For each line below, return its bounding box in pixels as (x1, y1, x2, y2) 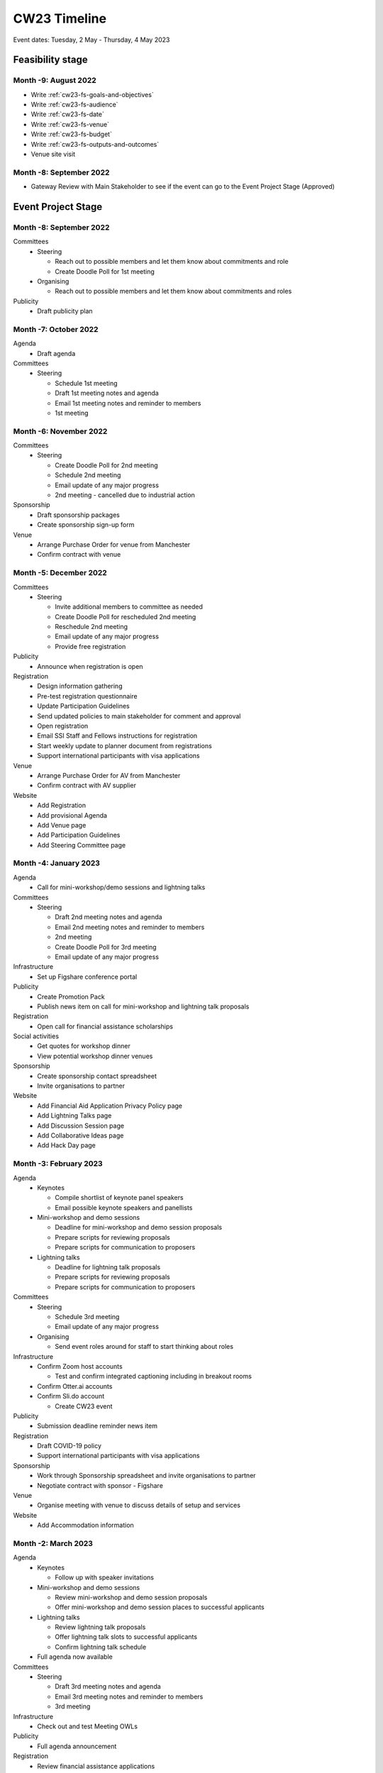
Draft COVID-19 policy (37, 1442, 102, 1450)
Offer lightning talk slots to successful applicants (55, 1633, 198, 1641)
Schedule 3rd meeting (55, 1312, 120, 1321)
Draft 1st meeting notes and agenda (55, 389, 159, 397)
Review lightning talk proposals (55, 1623, 146, 1631)
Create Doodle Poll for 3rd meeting (55, 943, 157, 951)
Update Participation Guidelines (37, 702, 131, 711)
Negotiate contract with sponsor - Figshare (37, 1481, 163, 1489)
